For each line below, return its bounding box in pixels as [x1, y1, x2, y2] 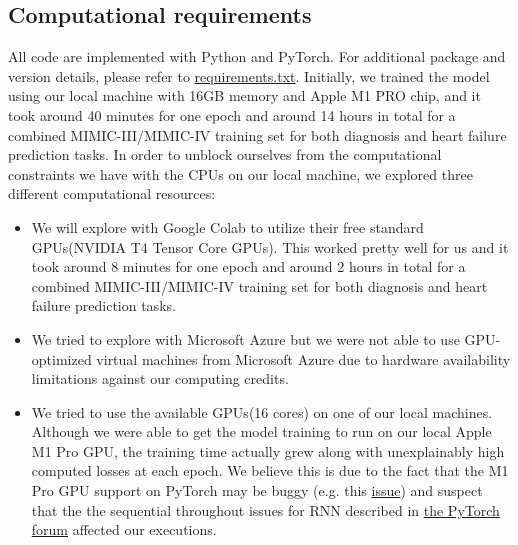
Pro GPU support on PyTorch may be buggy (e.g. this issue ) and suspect [31, 480, 483, 501]
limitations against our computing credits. [31, 368, 289, 389]
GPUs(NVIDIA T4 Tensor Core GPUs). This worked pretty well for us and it [31, 236, 509, 257]
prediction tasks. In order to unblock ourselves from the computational [8, 144, 442, 165]
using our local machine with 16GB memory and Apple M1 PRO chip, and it [8, 85, 481, 106]
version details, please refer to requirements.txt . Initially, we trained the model [8, 65, 490, 86]
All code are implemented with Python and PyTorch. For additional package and [8, 46, 506, 67]
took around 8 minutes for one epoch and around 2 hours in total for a [31, 256, 466, 277]
